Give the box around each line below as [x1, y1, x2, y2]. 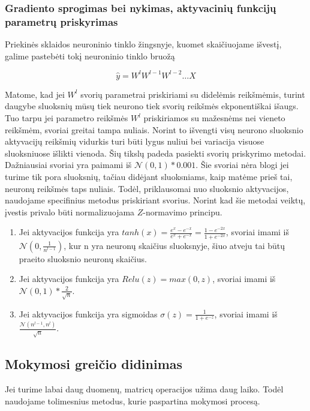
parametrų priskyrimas [5, 14, 118, 29]
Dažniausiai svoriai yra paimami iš [5, 158, 132, 171]
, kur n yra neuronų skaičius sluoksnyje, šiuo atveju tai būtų [64, 239, 285, 251]
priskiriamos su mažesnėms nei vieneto [143, 112, 285, 124]
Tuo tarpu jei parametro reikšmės [5, 112, 128, 124]
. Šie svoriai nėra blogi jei [195, 158, 289, 171]
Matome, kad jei [5, 88, 65, 100]
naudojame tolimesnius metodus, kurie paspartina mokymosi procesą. [5, 394, 260, 407]
